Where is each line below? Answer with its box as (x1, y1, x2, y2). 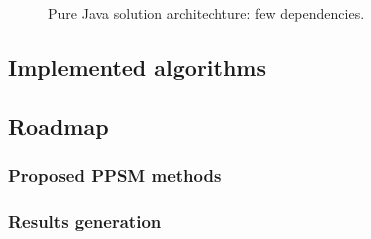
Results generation (8, 208, 162, 233)
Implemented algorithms (8, 51, 267, 82)
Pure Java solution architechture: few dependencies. (48, 3, 365, 23)
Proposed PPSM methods (8, 163, 222, 188)
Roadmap (8, 110, 109, 141)
